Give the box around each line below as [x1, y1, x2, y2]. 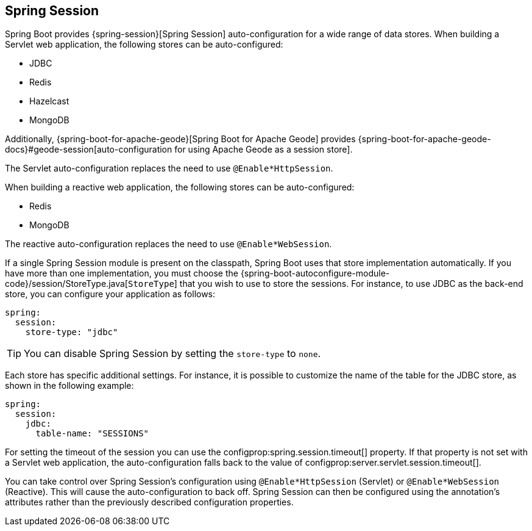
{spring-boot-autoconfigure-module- [240, 268, 390, 279]
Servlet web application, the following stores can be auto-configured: [5, 39, 283, 50]
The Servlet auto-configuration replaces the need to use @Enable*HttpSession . [5, 163, 333, 174]
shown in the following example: [5, 380, 134, 391]
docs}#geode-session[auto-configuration [5, 144, 172, 155]
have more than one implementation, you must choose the [5, 268, 238, 279]
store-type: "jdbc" [25, 327, 118, 338]
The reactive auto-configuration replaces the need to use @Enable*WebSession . [5, 239, 332, 250]
